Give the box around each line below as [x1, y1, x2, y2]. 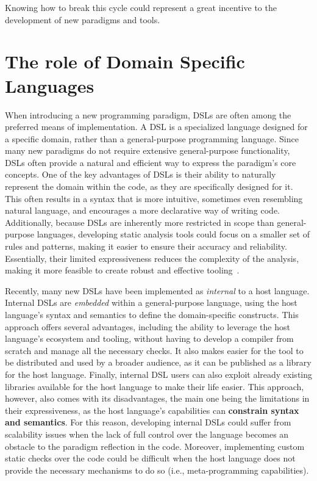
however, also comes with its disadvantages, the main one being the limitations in [5, 392, 310, 405]
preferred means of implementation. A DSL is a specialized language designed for [5, 120, 308, 133]
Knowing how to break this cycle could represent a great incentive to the [5, 1, 277, 13]
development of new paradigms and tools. [5, 13, 160, 26]
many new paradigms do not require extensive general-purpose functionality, [5, 144, 290, 157]
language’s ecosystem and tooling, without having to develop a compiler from [5, 332, 294, 345]
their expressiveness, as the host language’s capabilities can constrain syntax [5, 403, 299, 416]
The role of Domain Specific [5, 49, 245, 74]
